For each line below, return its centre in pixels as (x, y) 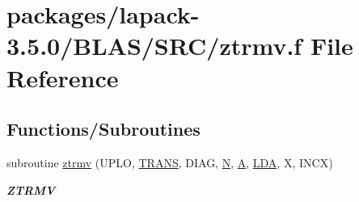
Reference (63, 77)
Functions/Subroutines (103, 129)
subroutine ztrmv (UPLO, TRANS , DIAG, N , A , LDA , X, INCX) (170, 162)
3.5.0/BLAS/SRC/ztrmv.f (154, 46)
